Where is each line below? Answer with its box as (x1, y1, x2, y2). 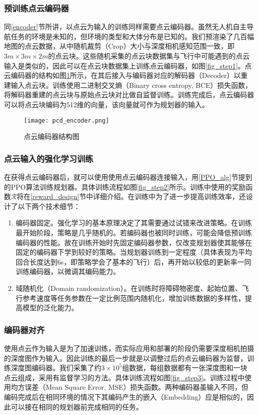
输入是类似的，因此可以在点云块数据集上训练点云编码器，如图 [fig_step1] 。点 (4, 60, 252, 70)
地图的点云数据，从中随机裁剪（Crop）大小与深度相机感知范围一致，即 (4, 41, 235, 51)
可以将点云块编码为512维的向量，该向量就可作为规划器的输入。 (4, 99, 209, 109)
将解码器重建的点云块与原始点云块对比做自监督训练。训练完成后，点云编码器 (4, 89, 254, 100)
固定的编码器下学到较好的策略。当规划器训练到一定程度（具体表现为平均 (15, 247, 252, 257)
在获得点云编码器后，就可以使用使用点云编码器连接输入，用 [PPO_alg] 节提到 (4, 172, 253, 182)
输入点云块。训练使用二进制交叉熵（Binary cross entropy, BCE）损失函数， (10, 79, 252, 90)
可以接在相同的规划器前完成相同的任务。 (10, 401, 143, 412)
